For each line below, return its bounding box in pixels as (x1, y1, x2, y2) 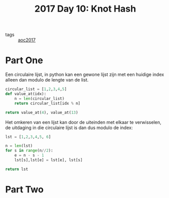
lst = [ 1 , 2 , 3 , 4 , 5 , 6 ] (5, 134, 51, 139)
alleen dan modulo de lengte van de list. (5, 77, 89, 83)
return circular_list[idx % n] (14, 101, 81, 106)
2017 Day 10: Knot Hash (35, 3, 136, 15)
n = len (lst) (5, 143, 33, 148)
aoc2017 (18, 37, 36, 43)
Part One (5, 55, 43, 66)
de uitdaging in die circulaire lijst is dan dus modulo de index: (5, 125, 133, 131)
